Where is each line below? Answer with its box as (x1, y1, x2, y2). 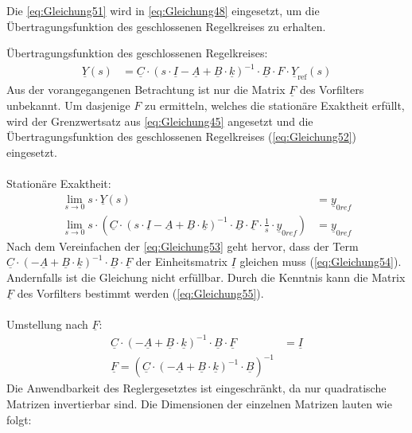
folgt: (6, 411, 32, 427)
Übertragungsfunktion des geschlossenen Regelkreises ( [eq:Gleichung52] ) (6, 128, 357, 145)
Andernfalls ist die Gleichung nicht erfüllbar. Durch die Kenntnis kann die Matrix (6, 268, 406, 285)
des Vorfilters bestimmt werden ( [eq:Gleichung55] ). (17, 284, 264, 301)
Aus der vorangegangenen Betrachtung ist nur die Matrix (6, 81, 286, 98)
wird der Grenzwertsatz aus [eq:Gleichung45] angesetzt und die (6, 112, 313, 129)
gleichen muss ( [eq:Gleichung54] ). (239, 253, 402, 270)
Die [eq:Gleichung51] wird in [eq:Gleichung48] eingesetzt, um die (6, 2, 320, 18)
